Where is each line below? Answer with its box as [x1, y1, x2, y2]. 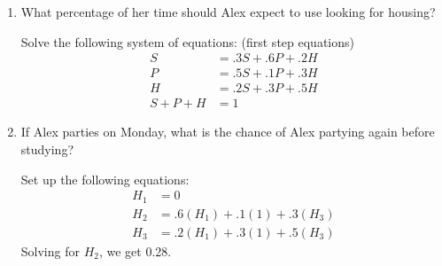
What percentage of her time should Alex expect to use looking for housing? [20, 3, 436, 20]
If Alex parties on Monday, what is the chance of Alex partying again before [20, 122, 435, 141]
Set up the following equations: [20, 169, 190, 188]
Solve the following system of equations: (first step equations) [20, 32, 354, 51]
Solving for [20, 241, 80, 260]
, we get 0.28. [98, 241, 172, 260]
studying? [20, 139, 74, 158]
